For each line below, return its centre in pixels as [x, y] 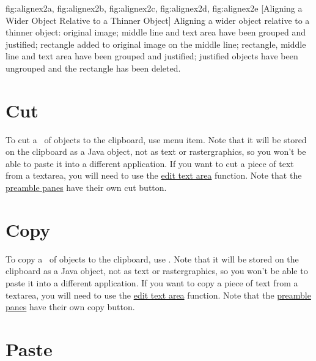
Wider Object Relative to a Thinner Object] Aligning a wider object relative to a [158, 20]
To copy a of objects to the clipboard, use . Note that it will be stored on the [152, 259]
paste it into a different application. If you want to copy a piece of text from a [152, 282]
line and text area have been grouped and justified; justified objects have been [152, 56]
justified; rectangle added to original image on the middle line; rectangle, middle [156, 44]
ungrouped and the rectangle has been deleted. [93, 68]
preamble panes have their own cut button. [86, 188]
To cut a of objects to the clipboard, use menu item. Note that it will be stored [156, 139]
